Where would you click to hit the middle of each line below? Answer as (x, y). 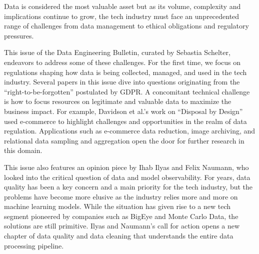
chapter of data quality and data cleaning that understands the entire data (119, 236)
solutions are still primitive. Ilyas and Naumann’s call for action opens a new (122, 226)
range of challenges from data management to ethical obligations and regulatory (126, 26)
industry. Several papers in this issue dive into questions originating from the (122, 82)
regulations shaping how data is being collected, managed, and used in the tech (125, 72)
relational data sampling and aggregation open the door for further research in (124, 140)
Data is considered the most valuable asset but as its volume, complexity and (122, 6)
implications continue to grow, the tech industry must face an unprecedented (122, 16)
